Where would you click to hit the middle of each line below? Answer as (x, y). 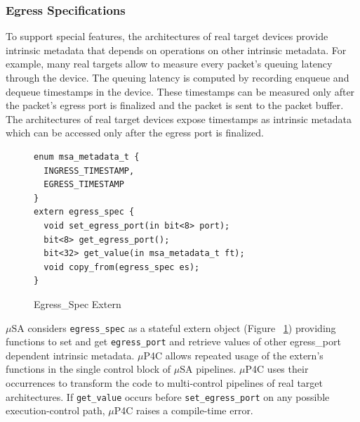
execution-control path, (55, 410)
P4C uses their (277, 369)
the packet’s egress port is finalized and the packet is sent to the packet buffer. (175, 105)
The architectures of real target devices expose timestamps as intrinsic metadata (179, 119)
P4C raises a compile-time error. (184, 410)
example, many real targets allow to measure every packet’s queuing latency (169, 64)
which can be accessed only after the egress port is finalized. (135, 133)
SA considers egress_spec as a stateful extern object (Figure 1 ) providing (174, 327)
